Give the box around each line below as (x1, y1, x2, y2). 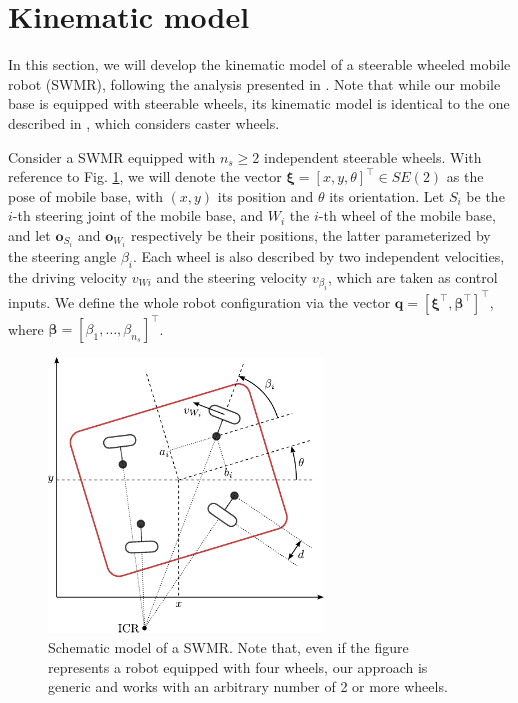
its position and (217, 185, 314, 206)
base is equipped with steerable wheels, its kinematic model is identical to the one (8, 93, 510, 114)
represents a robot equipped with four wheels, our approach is (48, 656, 428, 677)
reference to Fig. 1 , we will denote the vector (8, 166, 282, 187)
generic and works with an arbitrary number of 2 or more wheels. (48, 676, 448, 697)
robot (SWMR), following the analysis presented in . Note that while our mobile (8, 73, 501, 94)
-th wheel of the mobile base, (318, 205, 496, 226)
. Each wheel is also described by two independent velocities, (133, 245, 505, 266)
